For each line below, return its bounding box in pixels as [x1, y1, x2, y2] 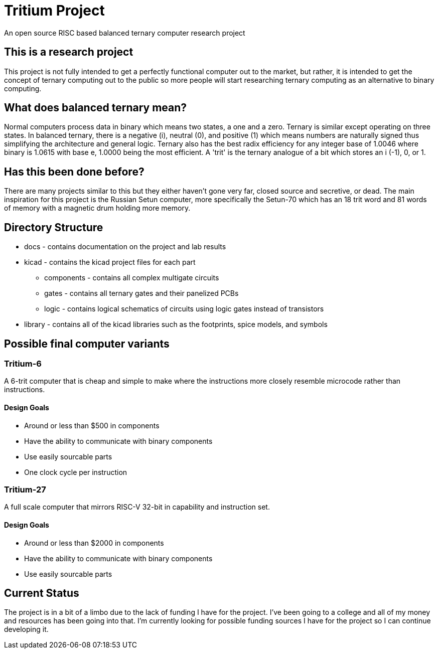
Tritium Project [4, 2, 105, 19]
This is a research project [4, 46, 133, 59]
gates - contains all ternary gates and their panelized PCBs [44, 289, 239, 298]
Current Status [4, 586, 79, 599]
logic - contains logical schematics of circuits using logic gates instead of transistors [44, 304, 324, 313]
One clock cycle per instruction [24, 467, 127, 476]
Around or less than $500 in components [24, 421, 160, 430]
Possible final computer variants [4, 337, 170, 350]
